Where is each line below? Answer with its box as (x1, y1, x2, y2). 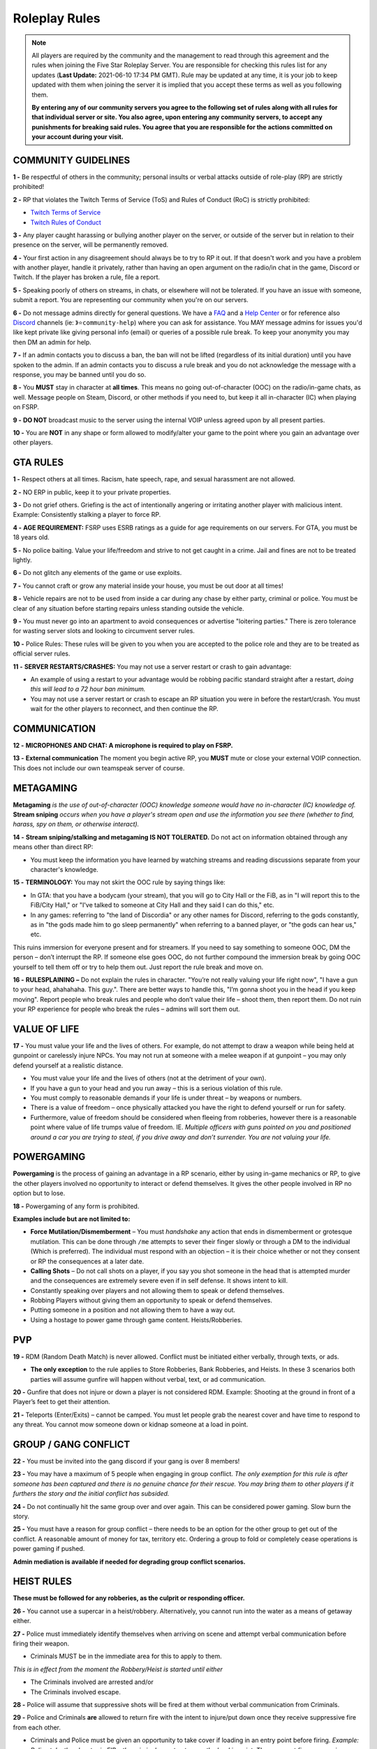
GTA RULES (13, 457, 64, 469)
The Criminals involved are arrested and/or (30, 1678, 154, 1686)
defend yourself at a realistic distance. (13, 1061, 124, 1070)
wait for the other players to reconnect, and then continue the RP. (30, 704, 219, 713)
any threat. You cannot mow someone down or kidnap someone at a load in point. (13, 1420, 249, 1429)
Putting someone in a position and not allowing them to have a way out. (30, 1305, 236, 1315)
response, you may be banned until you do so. (13, 371, 147, 378)
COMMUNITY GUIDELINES (13, 154, 131, 166)
